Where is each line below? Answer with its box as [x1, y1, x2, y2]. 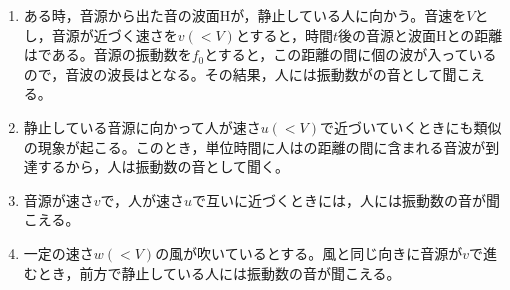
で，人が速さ [100, 189, 185, 210]
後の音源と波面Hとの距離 [337, 24, 503, 45]
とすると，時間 [235, 24, 333, 45]
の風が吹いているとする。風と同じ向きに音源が [155, 242, 463, 263]
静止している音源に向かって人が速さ [23, 116, 261, 137]
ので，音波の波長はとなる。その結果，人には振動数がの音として [23, 63, 443, 84]
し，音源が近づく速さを [23, 24, 178, 45]
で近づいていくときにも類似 [320, 116, 502, 137]
